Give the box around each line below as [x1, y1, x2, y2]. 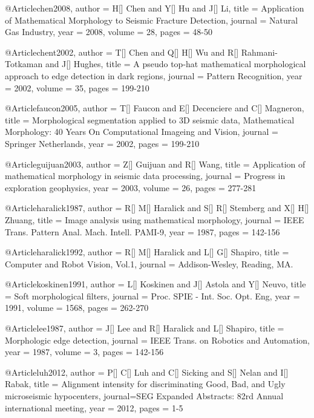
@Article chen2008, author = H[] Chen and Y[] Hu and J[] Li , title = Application [5, 2, 304, 14]
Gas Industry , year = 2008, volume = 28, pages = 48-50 [5, 25, 213, 38]
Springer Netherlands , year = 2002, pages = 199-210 [5, 137, 200, 149]
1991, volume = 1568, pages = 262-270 [5, 301, 149, 314]
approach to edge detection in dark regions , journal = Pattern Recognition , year [5, 69, 303, 82]
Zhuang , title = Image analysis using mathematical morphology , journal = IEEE [5, 213, 304, 226]
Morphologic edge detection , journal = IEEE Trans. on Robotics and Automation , [5, 333, 310, 346]
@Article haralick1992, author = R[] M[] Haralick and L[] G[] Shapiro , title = [5, 246, 289, 258]
